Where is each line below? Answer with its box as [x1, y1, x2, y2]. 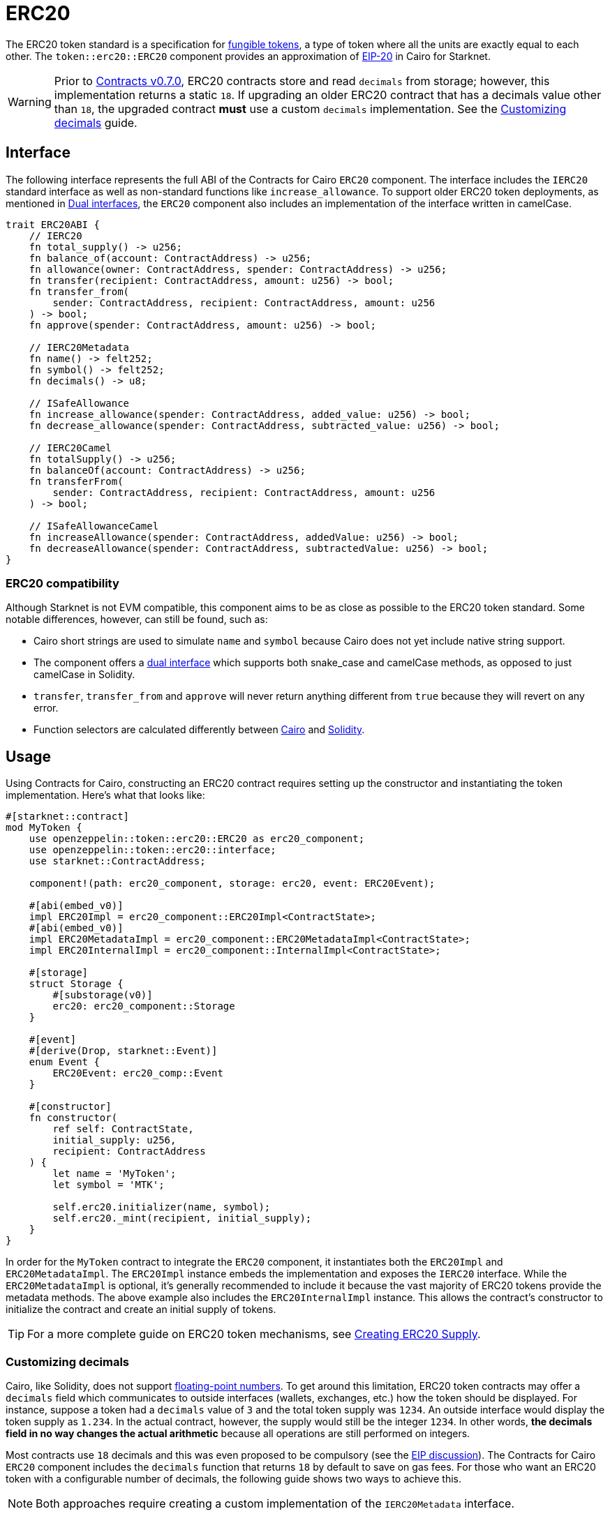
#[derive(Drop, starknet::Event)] [29, 1045, 218, 1057]
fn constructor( [29, 1112, 118, 1124]
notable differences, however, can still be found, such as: [6, 613, 268, 626]
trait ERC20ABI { [6, 218, 100, 230]
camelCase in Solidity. [34, 668, 135, 681]
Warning [8, 94, 52, 109]
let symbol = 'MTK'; [52, 1179, 165, 1191]
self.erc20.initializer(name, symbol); [52, 1201, 271, 1213]
